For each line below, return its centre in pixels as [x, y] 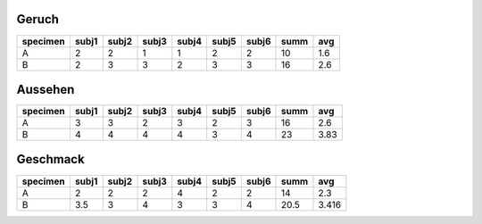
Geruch [38, 19]
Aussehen [46, 89]
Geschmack [50, 159]
